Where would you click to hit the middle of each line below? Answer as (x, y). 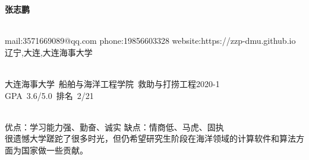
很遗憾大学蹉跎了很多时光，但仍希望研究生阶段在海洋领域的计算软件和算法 (150, 138)
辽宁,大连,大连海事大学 (49, 52)
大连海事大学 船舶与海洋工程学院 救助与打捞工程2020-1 (112, 83)
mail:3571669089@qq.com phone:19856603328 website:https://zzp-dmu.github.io (150, 41)
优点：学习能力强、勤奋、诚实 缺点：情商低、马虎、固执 (114, 127)
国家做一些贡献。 (54, 150)
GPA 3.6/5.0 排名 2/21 (49, 95)
